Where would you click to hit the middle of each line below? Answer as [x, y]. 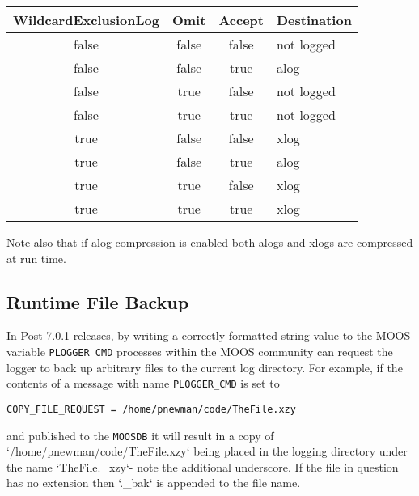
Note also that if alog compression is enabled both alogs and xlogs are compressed [210, 242]
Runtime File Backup [98, 301]
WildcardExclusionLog [86, 20]
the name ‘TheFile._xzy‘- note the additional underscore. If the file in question [203, 466]
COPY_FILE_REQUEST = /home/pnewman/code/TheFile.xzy [151, 409]
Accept [241, 20]
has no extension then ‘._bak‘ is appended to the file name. [154, 483]
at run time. [36, 258]
